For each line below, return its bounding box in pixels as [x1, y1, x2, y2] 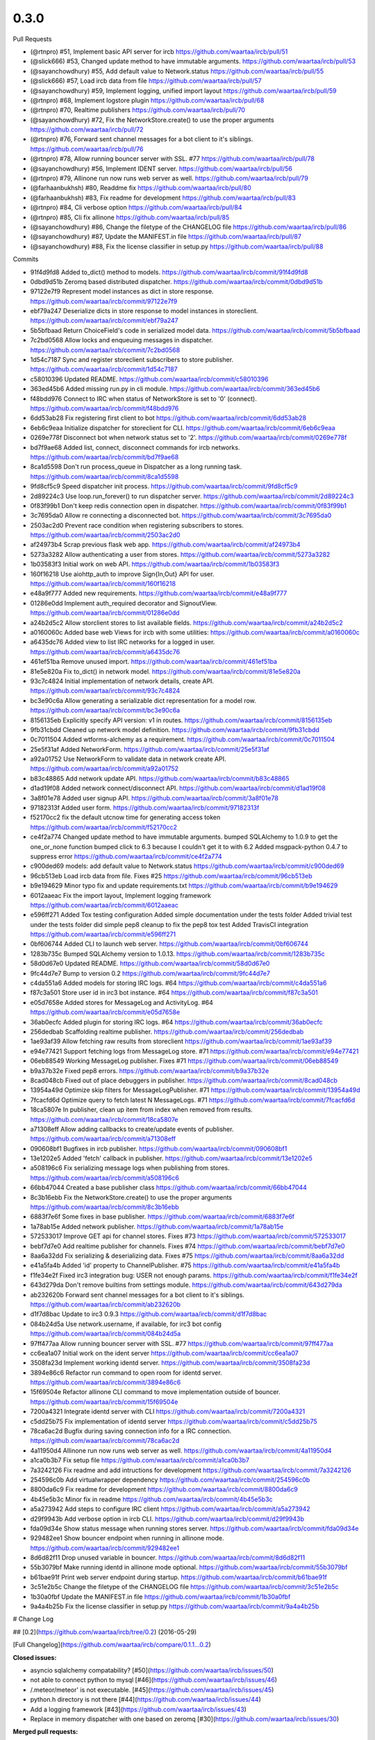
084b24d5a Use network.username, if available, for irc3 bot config [30, 1320, 222, 1328]
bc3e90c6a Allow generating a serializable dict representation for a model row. [30, 696, 256, 704]
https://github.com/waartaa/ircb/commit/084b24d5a [30, 1329, 181, 1338]
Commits [12, 255, 39, 264]
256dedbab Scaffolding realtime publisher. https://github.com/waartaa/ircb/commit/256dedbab [30, 1027, 304, 1036]
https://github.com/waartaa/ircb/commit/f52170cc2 [30, 823, 177, 831]
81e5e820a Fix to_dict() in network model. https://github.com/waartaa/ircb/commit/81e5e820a [30, 667, 301, 675]
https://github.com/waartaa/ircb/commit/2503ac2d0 [30, 531, 181, 539]
